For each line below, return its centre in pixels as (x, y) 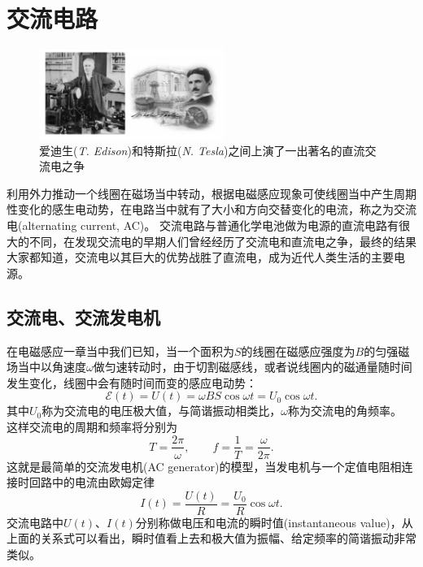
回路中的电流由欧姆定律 (92, 482)
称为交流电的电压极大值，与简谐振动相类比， (161, 411)
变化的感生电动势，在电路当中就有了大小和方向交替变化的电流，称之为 (205, 209)
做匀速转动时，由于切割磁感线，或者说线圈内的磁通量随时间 (253, 367)
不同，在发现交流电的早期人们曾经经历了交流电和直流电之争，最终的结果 (222, 241)
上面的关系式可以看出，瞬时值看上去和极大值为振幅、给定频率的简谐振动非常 (211, 538)
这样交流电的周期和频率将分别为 (92, 426)
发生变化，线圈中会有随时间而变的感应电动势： (132, 382)
